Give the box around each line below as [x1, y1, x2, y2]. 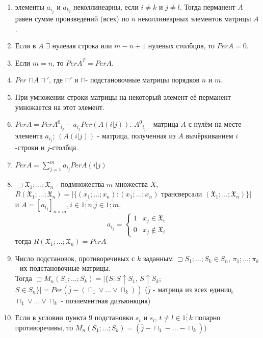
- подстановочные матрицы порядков [85, 74, 200, 85]
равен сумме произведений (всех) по [15, 13, 129, 24]
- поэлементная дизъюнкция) [61, 295, 151, 305]
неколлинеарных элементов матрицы [138, 13, 251, 24]
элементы [15, 2, 44, 12]
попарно [195, 312, 221, 323]
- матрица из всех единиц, [153, 284, 234, 294]
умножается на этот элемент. [15, 101, 104, 112]
